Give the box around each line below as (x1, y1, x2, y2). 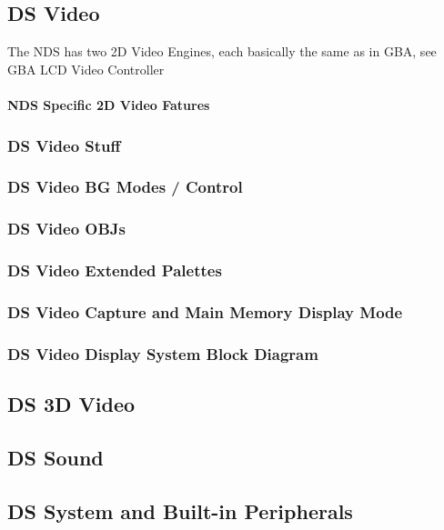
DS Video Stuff (7, 134, 121, 156)
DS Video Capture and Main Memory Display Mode (7, 300, 403, 323)
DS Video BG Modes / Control (7, 175, 243, 198)
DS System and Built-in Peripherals (7, 496, 353, 525)
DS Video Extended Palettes (7, 259, 222, 282)
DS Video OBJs (7, 217, 126, 240)
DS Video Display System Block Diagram (7, 342, 318, 365)
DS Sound (7, 443, 104, 471)
